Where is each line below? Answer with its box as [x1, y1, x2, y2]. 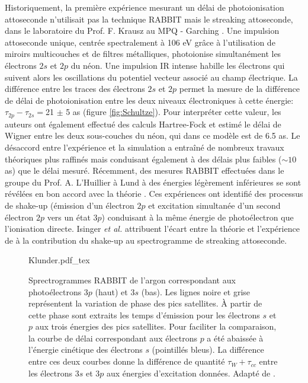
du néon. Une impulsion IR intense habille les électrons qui [70, 59, 285, 71]
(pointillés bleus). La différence [152, 343, 264, 356]
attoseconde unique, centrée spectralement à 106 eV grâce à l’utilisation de [5, 36, 275, 48]
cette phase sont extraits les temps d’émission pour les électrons [28, 308, 260, 321]
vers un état [47, 210, 91, 223]
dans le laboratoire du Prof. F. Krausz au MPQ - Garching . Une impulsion [5, 24, 280, 37]
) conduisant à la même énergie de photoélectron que [101, 210, 294, 223]
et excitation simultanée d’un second [148, 199, 281, 211]
